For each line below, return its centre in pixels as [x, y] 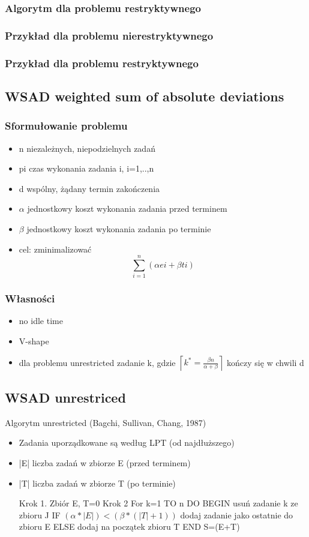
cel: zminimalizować [55, 249]
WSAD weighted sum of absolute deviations [145, 96]
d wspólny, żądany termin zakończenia [89, 188]
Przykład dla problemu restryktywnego [102, 63]
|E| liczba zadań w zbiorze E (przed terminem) [105, 463]
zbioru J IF [40, 514]
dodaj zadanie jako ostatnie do [237, 514]
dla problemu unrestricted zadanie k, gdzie [97, 362]
